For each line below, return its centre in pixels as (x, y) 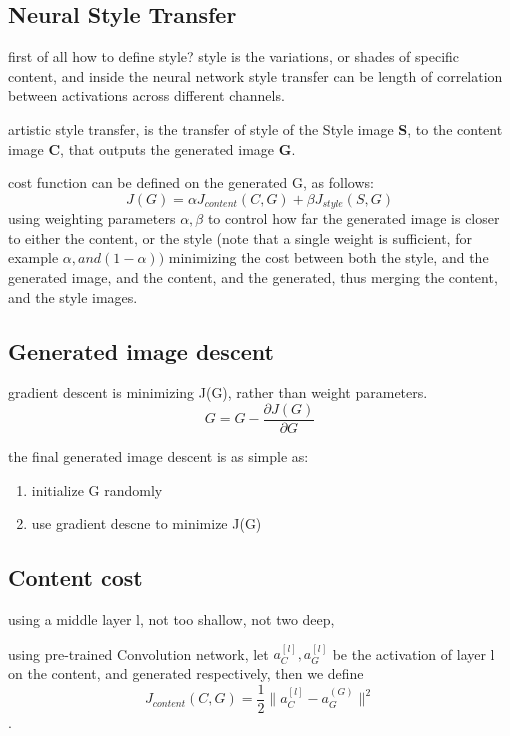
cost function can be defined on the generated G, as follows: (191, 182)
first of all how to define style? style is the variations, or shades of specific (234, 56)
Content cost (75, 577)
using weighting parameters (92, 218)
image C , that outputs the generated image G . (152, 148)
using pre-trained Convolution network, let (138, 653)
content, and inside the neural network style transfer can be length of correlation (255, 75)
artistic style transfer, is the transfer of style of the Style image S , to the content (255, 128)
